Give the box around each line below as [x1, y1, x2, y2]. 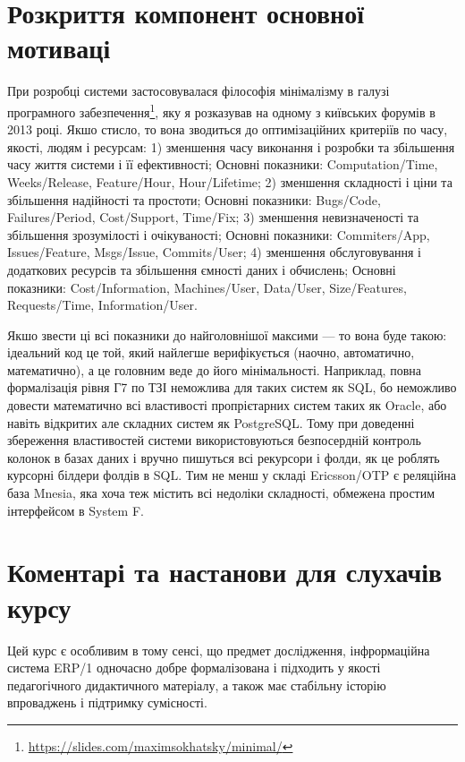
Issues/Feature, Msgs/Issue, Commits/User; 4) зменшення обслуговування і [7, 243, 421, 261]
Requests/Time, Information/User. [7, 295, 198, 314]
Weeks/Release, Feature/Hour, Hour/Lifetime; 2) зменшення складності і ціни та [7, 172, 452, 191]
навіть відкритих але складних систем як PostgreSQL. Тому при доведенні [7, 413, 415, 432]
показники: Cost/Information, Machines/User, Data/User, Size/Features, [7, 278, 407, 296]
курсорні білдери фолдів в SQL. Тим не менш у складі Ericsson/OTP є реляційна [7, 466, 456, 484]
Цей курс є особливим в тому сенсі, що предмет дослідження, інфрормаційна [7, 640, 430, 659]
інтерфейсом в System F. [7, 501, 144, 519]
